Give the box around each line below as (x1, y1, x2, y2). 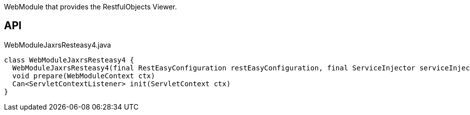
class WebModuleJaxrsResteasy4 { (4, 56, 134, 64)
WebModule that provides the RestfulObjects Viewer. (4, 2, 177, 11)
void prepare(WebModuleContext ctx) (12, 71, 155, 80)
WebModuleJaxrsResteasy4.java (4, 40, 111, 49)
